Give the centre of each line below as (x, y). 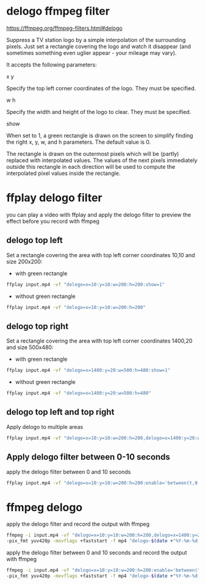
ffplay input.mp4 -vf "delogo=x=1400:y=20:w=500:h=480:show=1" (88, 370)
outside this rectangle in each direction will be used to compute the (91, 166)
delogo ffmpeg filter (58, 11)
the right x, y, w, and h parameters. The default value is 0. (79, 142)
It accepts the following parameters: (52, 65)
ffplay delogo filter (54, 198)
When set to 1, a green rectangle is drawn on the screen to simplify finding (100, 135)
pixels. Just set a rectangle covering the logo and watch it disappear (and (99, 46)
